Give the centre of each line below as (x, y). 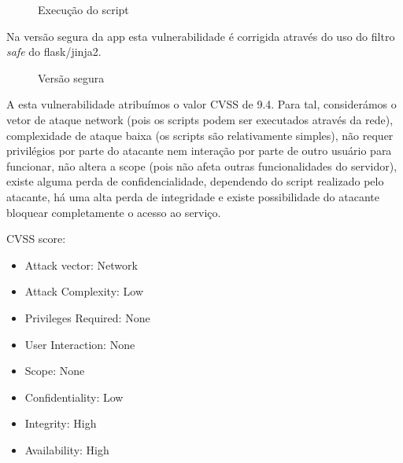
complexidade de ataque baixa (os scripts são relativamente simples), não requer (200, 135)
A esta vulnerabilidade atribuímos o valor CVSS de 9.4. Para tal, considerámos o (201, 104)
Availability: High (67, 449)
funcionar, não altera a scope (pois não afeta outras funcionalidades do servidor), (202, 165)
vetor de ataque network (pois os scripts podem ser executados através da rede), (200, 119)
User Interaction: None (80, 344)
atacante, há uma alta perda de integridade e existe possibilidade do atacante (193, 196)
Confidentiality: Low (74, 397)
